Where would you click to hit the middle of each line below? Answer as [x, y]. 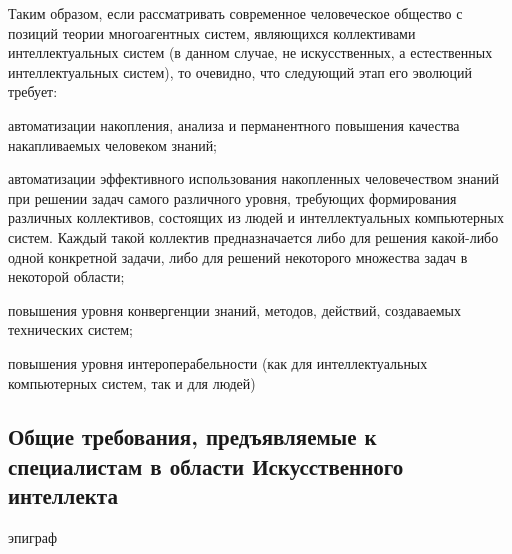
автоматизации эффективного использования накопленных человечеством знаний [253, 178]
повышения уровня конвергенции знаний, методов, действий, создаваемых [234, 309]
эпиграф [33, 537]
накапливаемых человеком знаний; [113, 144]
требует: [33, 91]
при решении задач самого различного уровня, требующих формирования [232, 197]
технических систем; [70, 329]
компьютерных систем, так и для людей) [132, 382]
